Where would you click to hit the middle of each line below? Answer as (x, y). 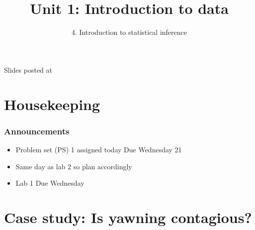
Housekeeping (52, 104)
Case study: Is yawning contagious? (128, 217)
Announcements (37, 131)
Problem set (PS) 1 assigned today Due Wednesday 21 (99, 149)
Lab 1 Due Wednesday (50, 183)
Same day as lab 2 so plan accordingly (74, 166)
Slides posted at (28, 69)
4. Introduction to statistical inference (129, 32)
